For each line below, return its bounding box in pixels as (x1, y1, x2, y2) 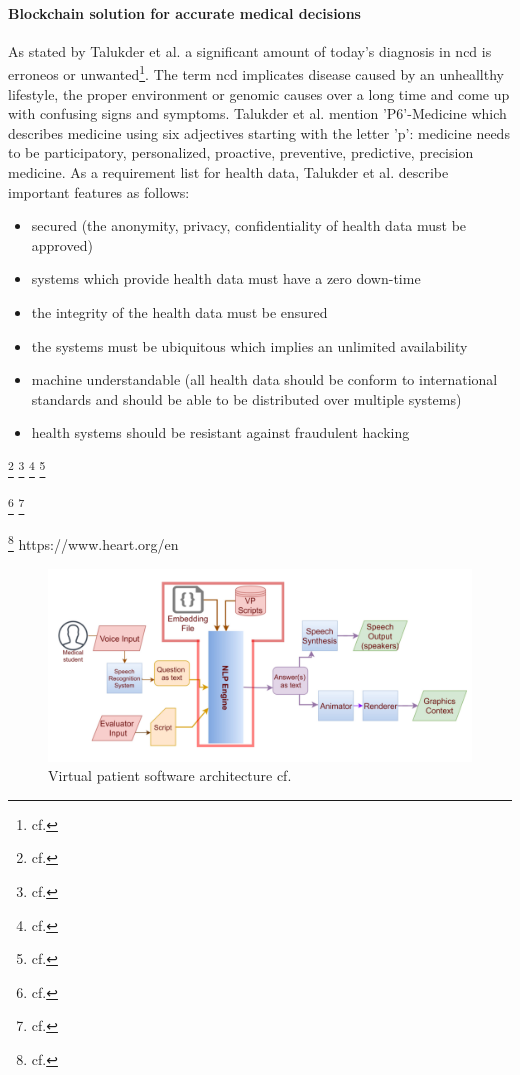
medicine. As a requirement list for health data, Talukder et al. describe (8, 162, 449, 183)
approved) (31, 234, 93, 255)
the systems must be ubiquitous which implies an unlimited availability (31, 335, 468, 356)
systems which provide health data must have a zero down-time (31, 268, 421, 289)
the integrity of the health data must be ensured (31, 301, 328, 322)
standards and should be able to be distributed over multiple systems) (31, 388, 462, 409)
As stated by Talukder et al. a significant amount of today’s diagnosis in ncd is (8, 40, 492, 61)
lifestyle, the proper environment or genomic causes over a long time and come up (8, 83, 510, 104)
